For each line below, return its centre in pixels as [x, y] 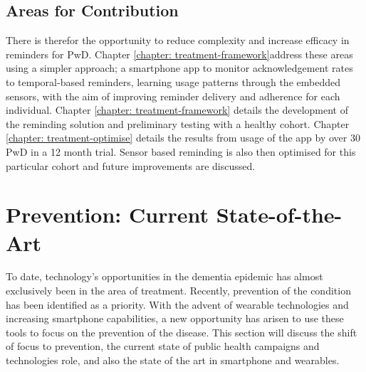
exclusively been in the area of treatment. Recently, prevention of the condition [178, 291]
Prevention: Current [107, 214]
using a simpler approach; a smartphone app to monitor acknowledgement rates [179, 68]
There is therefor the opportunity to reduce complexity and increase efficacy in [178, 40]
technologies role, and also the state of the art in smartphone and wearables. [173, 360]
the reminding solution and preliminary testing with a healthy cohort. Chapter [178, 123]
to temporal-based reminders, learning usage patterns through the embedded [173, 81]
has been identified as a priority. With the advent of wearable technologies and [177, 304]
